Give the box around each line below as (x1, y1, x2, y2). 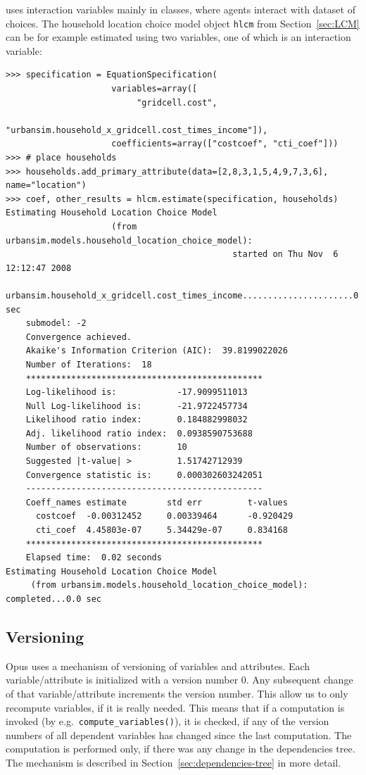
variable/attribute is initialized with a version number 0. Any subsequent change (6, 672, 353, 687)
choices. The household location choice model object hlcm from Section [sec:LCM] (6, 15, 360, 30)
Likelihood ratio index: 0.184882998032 (25, 415, 248, 425)
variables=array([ (111, 84, 198, 94)
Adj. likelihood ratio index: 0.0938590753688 (25, 428, 253, 439)
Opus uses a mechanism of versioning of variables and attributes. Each (6, 658, 310, 673)
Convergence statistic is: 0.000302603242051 (25, 470, 263, 480)
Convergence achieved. (25, 332, 132, 342)
